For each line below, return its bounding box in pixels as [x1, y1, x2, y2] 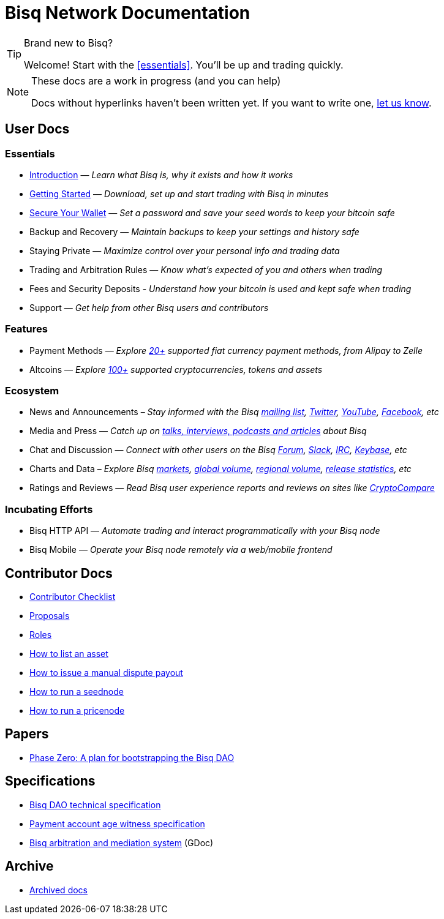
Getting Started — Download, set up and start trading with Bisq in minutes [29, 188, 329, 199]
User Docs [5, 121, 70, 137]
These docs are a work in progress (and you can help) [31, 74, 281, 87]
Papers [5, 726, 49, 742]
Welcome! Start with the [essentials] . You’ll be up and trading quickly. [24, 58, 344, 71]
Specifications [5, 773, 96, 789]
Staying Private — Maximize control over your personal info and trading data [29, 245, 340, 256]
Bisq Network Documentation [5, 2, 250, 23]
